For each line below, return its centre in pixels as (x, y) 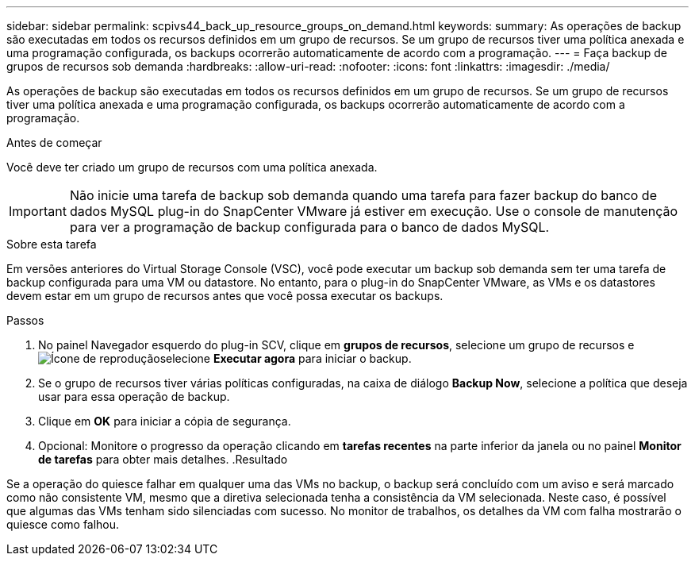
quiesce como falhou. (63, 524)
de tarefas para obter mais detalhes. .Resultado (163, 459)
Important (38, 211)
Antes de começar (54, 142)
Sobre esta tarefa (52, 244)
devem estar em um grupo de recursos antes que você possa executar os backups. (225, 296)
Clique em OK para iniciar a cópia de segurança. (165, 421)
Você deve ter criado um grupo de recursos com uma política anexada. (192, 167)
